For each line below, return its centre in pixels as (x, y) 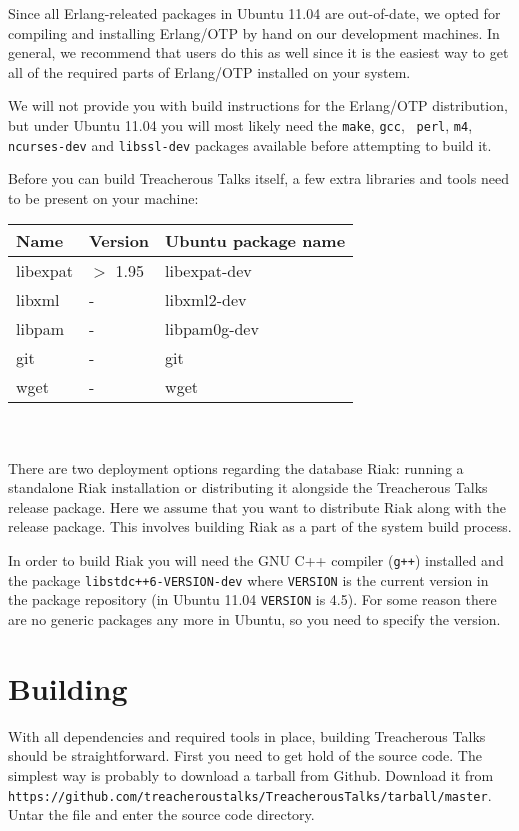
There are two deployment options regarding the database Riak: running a (236, 467)
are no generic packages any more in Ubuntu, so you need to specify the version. (254, 619)
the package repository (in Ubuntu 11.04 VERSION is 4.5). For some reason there (252, 599)
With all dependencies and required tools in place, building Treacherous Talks (247, 735)
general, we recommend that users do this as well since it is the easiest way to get (258, 52)
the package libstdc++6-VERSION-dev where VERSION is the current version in (248, 579)
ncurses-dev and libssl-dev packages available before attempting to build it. (250, 144)
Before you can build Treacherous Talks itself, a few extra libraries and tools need (258, 178)
